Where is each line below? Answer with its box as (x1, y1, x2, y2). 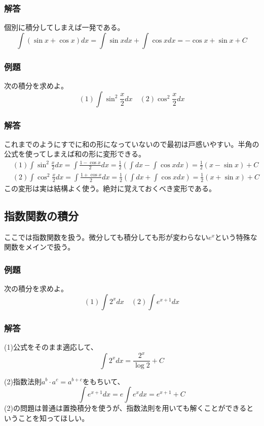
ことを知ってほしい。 (18, 412, 89, 423)
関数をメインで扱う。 (4, 241, 75, 252)
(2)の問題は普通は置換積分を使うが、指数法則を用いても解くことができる (4, 403, 247, 413)
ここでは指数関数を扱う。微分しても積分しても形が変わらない (4, 231, 208, 242)
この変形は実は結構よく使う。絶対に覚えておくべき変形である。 (4, 182, 216, 193)
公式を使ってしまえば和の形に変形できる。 (4, 148, 146, 159)
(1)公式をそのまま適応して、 (4, 341, 98, 352)
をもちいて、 (82, 376, 125, 386)
